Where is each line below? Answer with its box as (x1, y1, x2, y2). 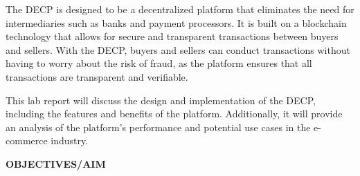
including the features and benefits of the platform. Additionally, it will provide (6, 106, 343, 121)
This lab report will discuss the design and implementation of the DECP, (6, 92, 316, 107)
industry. (51, 133, 89, 148)
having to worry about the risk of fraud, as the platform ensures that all (6, 56, 312, 70)
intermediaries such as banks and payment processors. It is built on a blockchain (6, 15, 347, 30)
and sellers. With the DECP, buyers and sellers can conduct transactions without (6, 42, 350, 57)
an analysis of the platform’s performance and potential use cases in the (6, 119, 311, 134)
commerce (6, 133, 48, 148)
